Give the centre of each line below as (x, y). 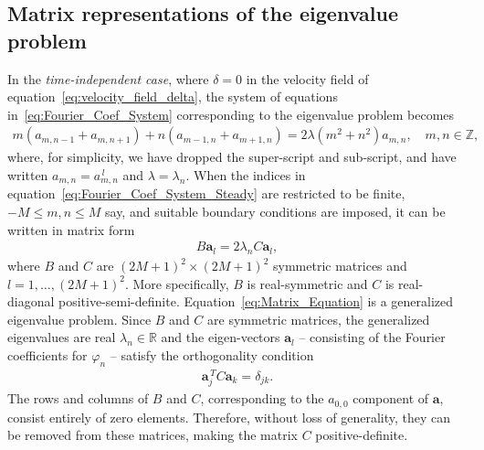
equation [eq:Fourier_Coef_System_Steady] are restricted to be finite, (206, 193)
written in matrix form (71, 229)
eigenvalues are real (62, 337)
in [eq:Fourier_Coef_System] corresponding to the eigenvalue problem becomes (231, 114)
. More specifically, (177, 283)
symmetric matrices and (340, 266)
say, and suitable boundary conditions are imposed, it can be (275, 212)
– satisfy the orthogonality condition (212, 355)
